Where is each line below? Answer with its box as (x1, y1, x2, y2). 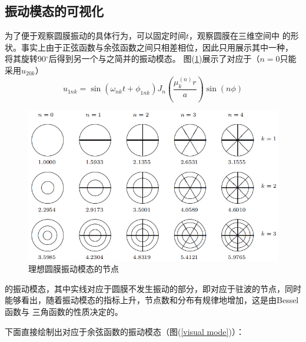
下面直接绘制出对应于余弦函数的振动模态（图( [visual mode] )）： (5, 325, 244, 337)
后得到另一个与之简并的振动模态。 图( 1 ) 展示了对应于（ (48, 52, 260, 65)
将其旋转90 (5, 52, 46, 65)
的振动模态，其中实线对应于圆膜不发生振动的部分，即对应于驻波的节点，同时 (5, 282, 301, 294)
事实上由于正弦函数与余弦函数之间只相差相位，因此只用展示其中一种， (21, 41, 293, 53)
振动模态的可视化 (5, 2, 104, 20)
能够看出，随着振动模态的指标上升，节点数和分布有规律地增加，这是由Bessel (5, 294, 299, 306)
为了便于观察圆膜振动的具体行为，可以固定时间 (5, 29, 186, 42)
